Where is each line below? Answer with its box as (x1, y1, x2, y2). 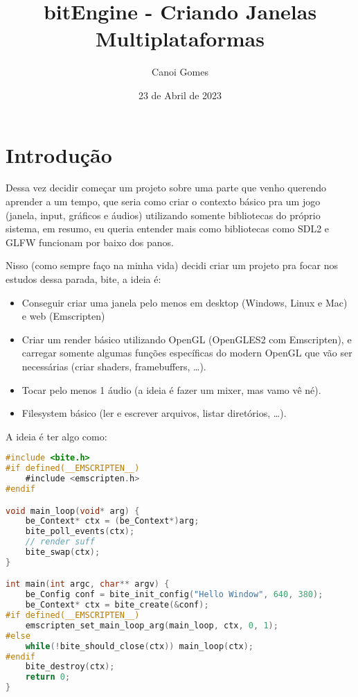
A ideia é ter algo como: (6, 429, 107, 443)
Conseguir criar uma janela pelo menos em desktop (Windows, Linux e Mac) (21, 295, 348, 309)
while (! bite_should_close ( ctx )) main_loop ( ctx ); (25, 641, 254, 651)
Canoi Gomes (152, 64, 208, 79)
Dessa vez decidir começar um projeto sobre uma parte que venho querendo (6, 180, 327, 195)
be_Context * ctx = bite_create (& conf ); (25, 600, 209, 610)
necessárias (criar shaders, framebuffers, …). (21, 359, 206, 373)
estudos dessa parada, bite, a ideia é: (6, 272, 161, 286)
